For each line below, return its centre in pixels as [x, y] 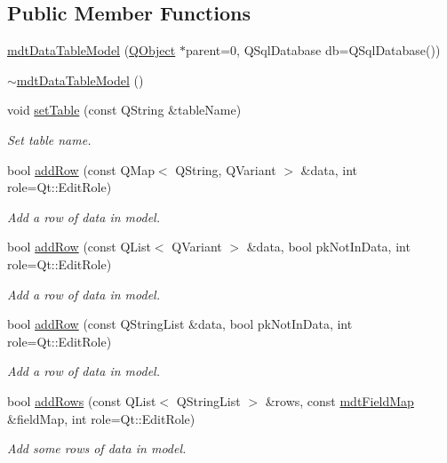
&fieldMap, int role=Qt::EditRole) [101, 418]
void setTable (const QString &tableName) [124, 110]
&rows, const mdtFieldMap [339, 400]
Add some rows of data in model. [97, 448]
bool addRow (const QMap [81, 169]
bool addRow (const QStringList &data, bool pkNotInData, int [180, 324]
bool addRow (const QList [79, 247]
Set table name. [49, 139]
